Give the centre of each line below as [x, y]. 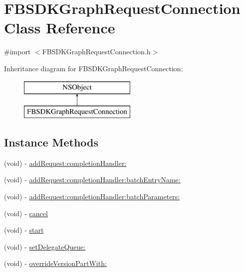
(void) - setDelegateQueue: [45, 246]
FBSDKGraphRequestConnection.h [96, 52]
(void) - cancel [26, 213]
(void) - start [24, 230]
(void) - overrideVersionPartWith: [55, 263]
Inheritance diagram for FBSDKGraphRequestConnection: [94, 68]
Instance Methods [51, 142]
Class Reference [60, 28]
